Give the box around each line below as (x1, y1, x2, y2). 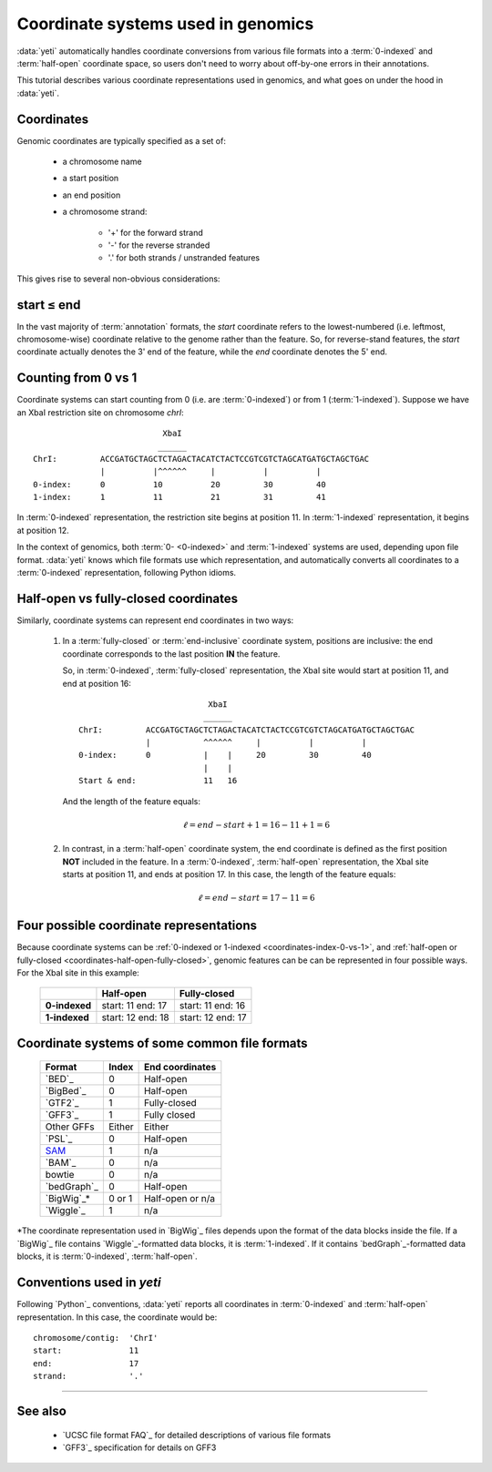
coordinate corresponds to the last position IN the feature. (62, 648, 281, 659)
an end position (62, 189, 121, 200)
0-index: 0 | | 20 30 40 (78, 750, 373, 761)
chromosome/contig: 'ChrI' (33, 1333, 159, 1343)
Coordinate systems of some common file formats (16, 1035, 309, 1051)
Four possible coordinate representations (16, 918, 258, 934)
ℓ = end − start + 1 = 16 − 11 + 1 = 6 (182, 820, 331, 830)
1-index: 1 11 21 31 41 (33, 492, 327, 503)
